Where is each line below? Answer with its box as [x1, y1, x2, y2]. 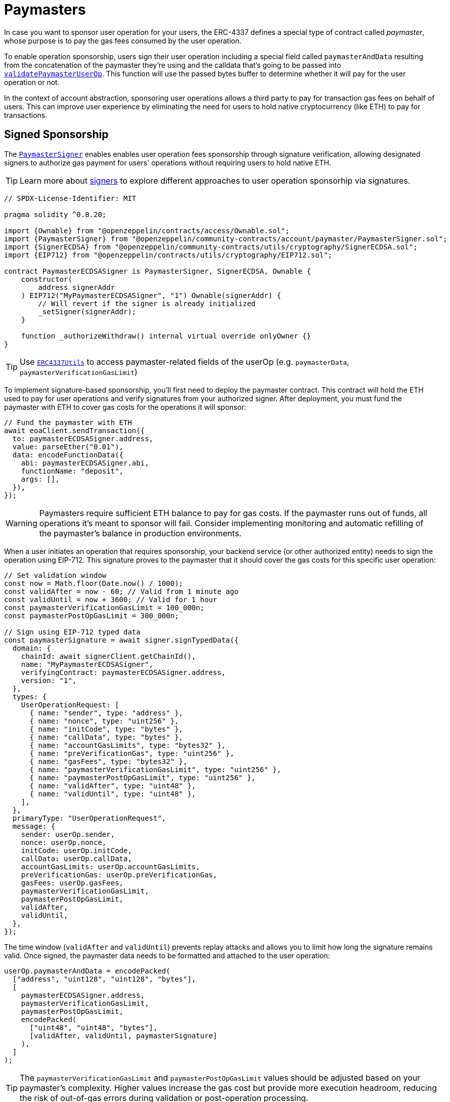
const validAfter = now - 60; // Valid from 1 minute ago [4, 587, 239, 596]
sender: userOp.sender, [21, 830, 115, 838]
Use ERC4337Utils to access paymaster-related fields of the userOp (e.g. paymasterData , [20, 356, 349, 367]
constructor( [21, 275, 72, 283]
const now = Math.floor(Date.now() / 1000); [4, 579, 184, 587]
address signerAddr [38, 283, 115, 291]
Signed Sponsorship [4, 128, 109, 141]
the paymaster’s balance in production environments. [39, 528, 242, 538]
